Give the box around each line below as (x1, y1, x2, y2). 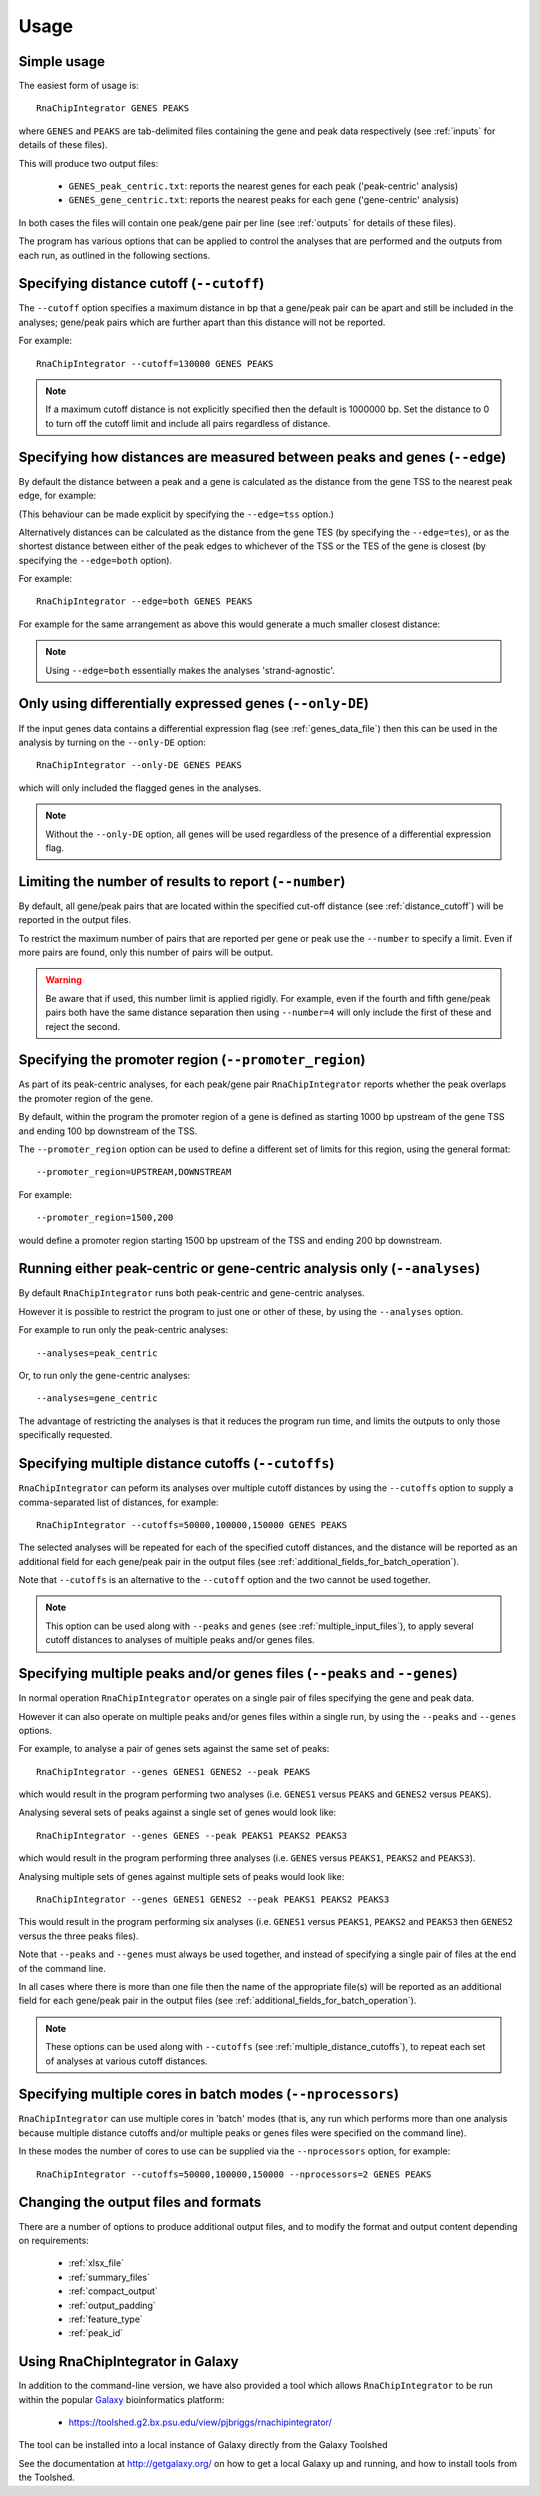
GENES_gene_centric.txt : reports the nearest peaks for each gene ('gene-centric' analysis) (68, 194, 459, 206)
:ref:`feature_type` (68, 2313, 144, 2325)
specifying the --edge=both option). (18, 554, 173, 566)
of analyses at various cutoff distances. (45, 2055, 209, 2067)
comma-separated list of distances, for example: (18, 1496, 219, 1508)
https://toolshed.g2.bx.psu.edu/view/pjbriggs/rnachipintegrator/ (68, 2416, 332, 2428)
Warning (45, 974, 82, 986)
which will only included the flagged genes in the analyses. (18, 781, 262, 794)
